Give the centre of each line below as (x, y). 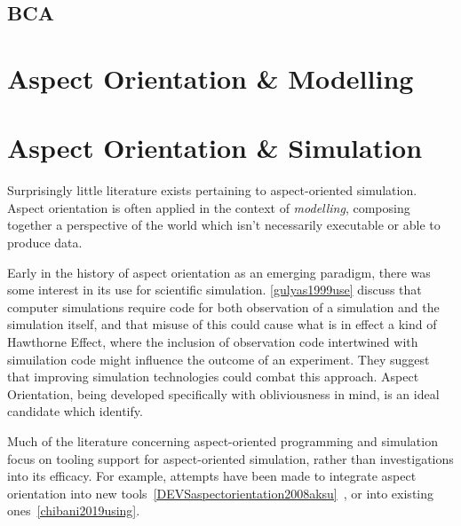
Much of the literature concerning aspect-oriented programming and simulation (223, 441)
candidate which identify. (75, 411)
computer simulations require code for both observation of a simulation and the (223, 306)
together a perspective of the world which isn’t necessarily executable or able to (224, 225)
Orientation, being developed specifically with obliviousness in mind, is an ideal (223, 393)
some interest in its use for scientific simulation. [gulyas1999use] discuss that (215, 290)
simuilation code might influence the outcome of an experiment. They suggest (219, 359)
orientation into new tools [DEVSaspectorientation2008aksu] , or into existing (220, 493)
